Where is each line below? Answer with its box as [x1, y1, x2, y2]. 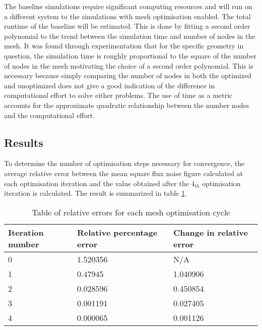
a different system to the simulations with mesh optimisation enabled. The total [4, 11, 251, 21]
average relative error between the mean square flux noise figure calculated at [4, 168, 243, 178]
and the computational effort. [4, 109, 95, 120]
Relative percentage [77, 226, 158, 238]
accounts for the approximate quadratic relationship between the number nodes [4, 99, 249, 110]
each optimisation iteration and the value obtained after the [4, 178, 189, 188]
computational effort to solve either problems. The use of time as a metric [4, 90, 233, 100]
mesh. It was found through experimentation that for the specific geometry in [4, 40, 244, 51]
